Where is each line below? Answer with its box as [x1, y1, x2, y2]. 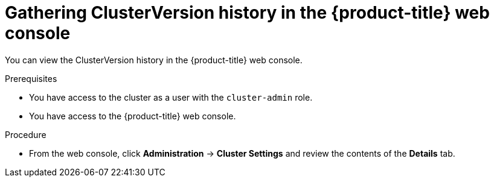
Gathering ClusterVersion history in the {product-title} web [5, 2, 490, 23]
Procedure [5, 129, 47, 140]
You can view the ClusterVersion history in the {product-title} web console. [5, 54, 303, 65]
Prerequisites [5, 73, 57, 84]
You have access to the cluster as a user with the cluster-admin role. [29, 92, 313, 102]
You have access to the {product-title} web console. [29, 110, 236, 121]
